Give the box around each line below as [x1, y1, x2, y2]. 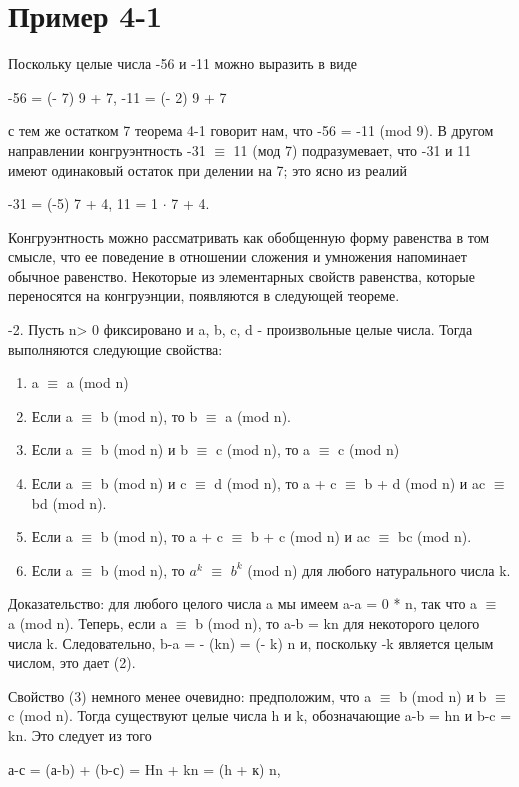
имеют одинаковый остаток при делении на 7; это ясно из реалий [8, 159, 407, 180]
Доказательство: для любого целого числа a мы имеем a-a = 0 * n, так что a [8, 593, 478, 614]
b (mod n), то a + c [100, 526, 223, 547]
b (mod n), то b [100, 405, 198, 426]
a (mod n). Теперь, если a [8, 613, 168, 633]
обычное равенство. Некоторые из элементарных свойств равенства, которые [8, 265, 475, 286]
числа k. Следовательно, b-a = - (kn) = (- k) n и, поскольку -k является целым [8, 632, 494, 653]
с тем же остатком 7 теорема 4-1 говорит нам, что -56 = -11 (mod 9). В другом [8, 120, 494, 141]
